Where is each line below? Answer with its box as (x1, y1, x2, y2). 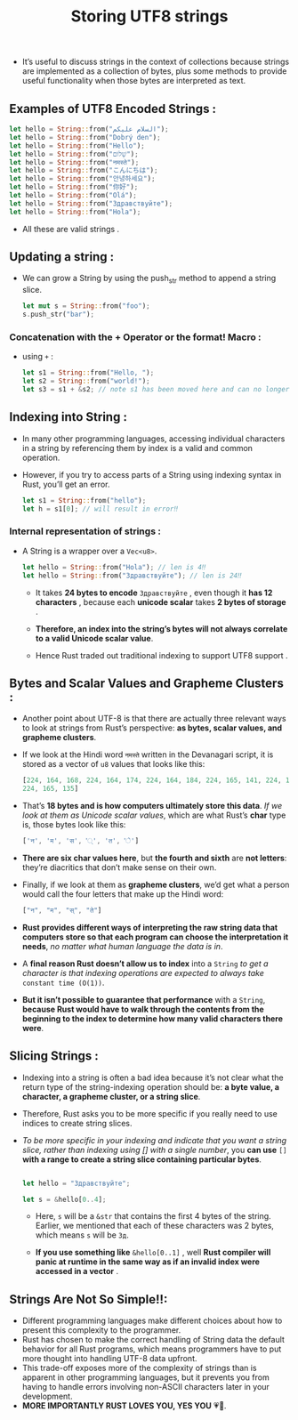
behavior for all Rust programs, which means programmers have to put (21, 1343, 282, 1354)
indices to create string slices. (21, 1117, 133, 1128)
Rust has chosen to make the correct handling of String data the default (21, 1335, 285, 1345)
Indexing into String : (9, 409, 127, 424)
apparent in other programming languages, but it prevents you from (21, 1372, 270, 1383)
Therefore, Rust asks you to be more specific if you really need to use (21, 1108, 278, 1118)
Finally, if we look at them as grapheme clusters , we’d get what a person (21, 879, 290, 890)
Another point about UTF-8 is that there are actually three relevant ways (21, 714, 286, 724)
